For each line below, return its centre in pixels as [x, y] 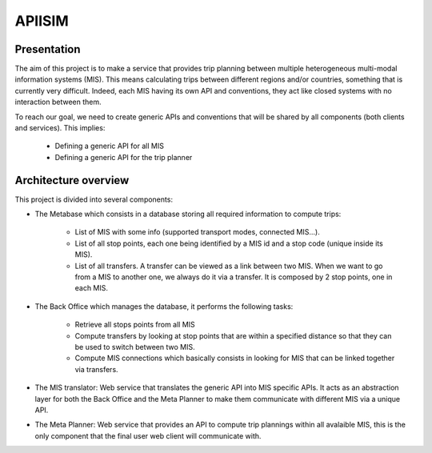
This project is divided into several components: [94, 199]
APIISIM [42, 21]
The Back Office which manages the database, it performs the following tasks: [164, 306]
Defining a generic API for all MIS [109, 146]
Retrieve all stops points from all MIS [135, 325]
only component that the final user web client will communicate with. [148, 435]
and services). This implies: [60, 128]
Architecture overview [72, 180]
